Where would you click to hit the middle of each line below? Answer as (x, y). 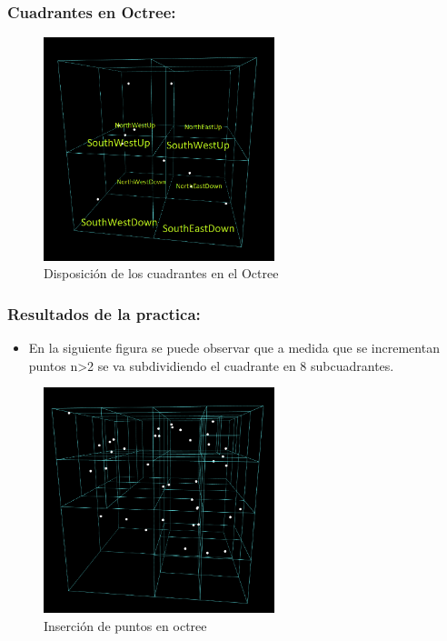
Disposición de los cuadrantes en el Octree (161, 273)
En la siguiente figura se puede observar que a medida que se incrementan (234, 348)
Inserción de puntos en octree (125, 625)
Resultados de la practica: (104, 313)
